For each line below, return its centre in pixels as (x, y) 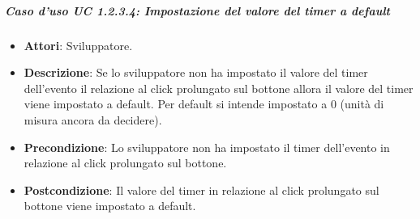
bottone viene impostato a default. (110, 206)
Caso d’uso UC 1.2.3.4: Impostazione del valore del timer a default (197, 10)
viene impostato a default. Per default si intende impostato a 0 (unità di (204, 104)
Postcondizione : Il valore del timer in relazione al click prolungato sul (201, 190)
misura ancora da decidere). (93, 119)
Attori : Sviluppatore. (78, 45)
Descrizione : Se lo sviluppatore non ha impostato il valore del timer (196, 72)
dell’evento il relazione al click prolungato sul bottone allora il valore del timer (219, 88)
